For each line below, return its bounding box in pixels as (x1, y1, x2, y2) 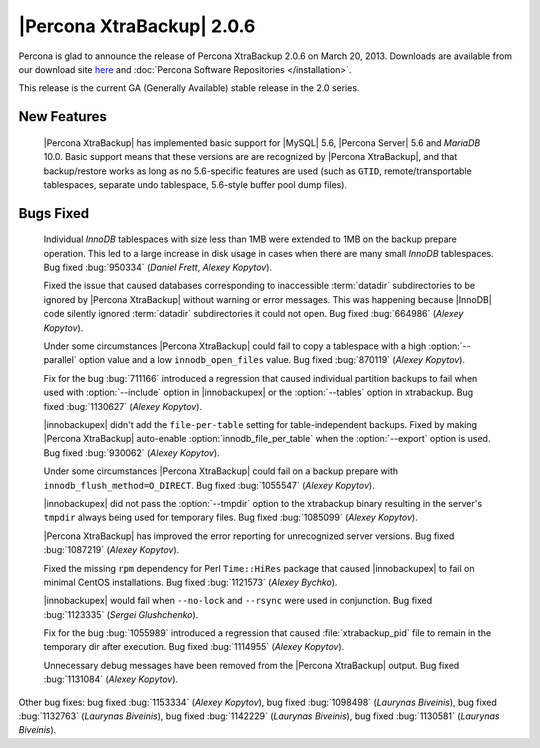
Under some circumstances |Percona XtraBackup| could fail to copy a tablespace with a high (43, 340, 427, 352)
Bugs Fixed (18, 205, 90, 222)
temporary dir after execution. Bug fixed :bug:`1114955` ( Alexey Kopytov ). (43, 641, 345, 653)
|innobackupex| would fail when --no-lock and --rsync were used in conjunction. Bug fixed (43, 595, 433, 607)
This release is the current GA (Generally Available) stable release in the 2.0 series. (18, 82, 360, 94)
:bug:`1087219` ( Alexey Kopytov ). (43, 544, 180, 556)
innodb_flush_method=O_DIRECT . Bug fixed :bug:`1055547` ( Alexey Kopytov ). (43, 479, 375, 491)
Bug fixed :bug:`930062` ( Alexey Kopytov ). (43, 446, 220, 459)
